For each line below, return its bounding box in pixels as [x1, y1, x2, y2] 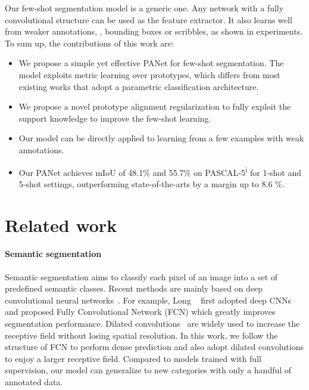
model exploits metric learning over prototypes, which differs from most [18, 68, 280, 81]
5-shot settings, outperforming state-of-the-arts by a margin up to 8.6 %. [18, 177, 285, 190]
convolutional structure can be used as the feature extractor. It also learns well [5, 13, 292, 26]
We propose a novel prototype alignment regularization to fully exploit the [18, 100, 291, 113]
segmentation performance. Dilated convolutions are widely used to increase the [5, 317, 300, 329]
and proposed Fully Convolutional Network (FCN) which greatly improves [5, 305, 276, 318]
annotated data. [5, 375, 63, 388]
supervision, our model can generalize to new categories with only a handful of [5, 364, 292, 376]
